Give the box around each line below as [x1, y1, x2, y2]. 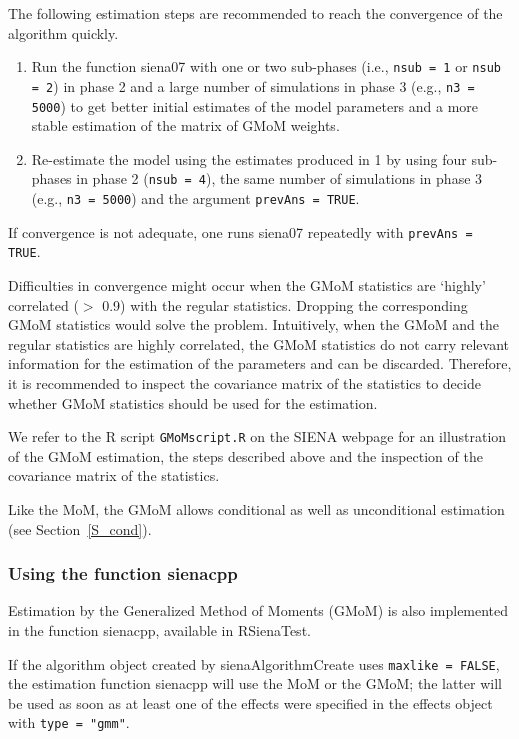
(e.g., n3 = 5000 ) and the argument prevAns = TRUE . [31, 188, 360, 208]
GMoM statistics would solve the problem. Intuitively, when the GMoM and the [8, 314, 499, 335]
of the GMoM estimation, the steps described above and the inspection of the [8, 445, 483, 466]
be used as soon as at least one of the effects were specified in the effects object [8, 692, 493, 713]
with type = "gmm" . [8, 712, 130, 733]
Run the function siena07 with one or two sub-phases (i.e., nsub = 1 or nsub [31, 56, 501, 77]
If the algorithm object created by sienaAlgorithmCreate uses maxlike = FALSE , [8, 653, 500, 674]
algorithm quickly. [8, 22, 119, 43]
